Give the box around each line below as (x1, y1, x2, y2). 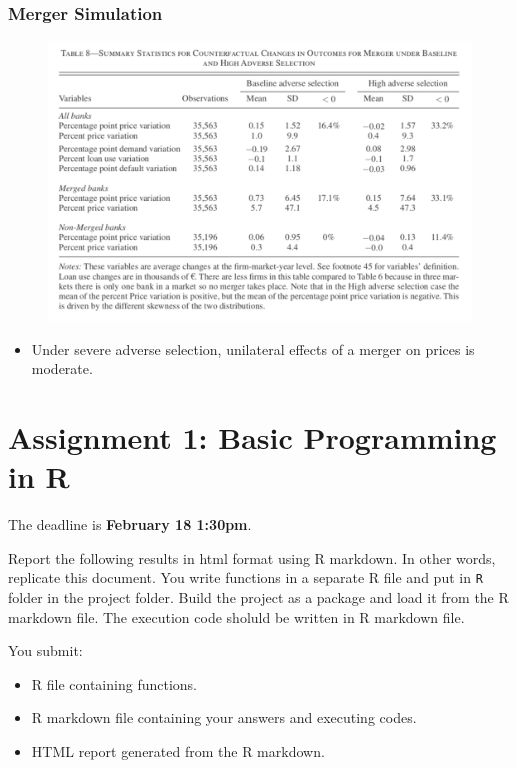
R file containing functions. (31, 673, 197, 694)
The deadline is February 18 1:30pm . (8, 514, 252, 535)
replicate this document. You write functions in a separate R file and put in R (8, 567, 483, 588)
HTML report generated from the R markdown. (31, 741, 325, 762)
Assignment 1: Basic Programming (8, 417, 497, 458)
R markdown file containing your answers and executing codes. (31, 707, 417, 728)
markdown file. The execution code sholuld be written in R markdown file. (8, 606, 465, 627)
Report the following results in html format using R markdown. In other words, (8, 547, 496, 568)
